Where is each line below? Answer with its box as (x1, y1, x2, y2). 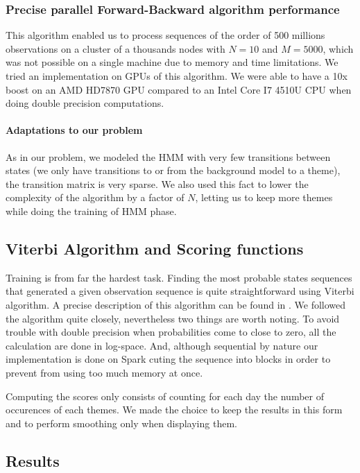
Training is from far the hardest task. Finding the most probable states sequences (6, 270, 352, 284)
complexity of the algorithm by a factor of (6, 190, 185, 205)
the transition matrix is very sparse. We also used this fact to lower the (6, 176, 309, 191)
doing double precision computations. (6, 96, 164, 110)
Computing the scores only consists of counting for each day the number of (6, 388, 324, 403)
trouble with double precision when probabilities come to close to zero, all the (6, 325, 336, 339)
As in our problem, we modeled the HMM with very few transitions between (6, 149, 331, 164)
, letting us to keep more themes (195, 190, 333, 205)
